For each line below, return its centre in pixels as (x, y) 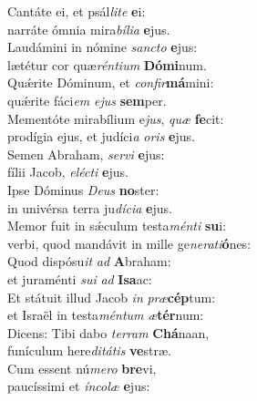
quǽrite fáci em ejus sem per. (87, 100)
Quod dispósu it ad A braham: (89, 261)
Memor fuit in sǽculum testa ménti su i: (117, 226)
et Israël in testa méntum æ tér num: (106, 315)
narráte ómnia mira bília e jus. (89, 29)
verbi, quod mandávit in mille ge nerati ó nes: (129, 243)
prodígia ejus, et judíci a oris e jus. (101, 136)
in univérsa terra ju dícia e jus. (90, 207)
